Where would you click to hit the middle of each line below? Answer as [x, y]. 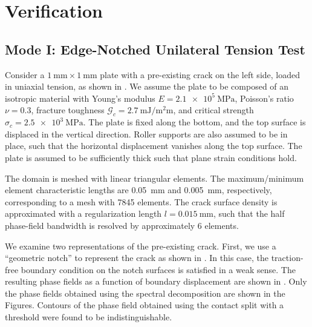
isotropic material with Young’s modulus [80, 98]
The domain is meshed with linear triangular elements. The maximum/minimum [154, 178]
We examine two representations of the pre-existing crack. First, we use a [141, 246]
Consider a [25, 74]
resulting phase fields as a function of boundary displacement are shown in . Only [156, 281]
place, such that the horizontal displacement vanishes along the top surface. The [154, 146]
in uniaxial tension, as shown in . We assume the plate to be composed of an [147, 86]
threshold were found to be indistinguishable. [89, 317]
